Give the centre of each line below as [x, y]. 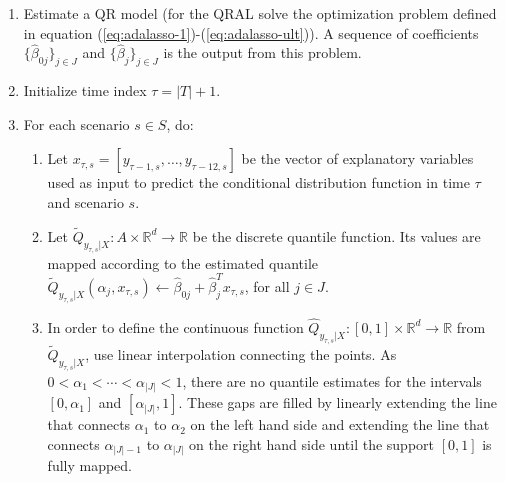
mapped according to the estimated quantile [182, 262]
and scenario [85, 201]
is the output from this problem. [262, 52]
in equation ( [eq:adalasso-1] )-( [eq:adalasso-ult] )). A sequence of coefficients [251, 32]
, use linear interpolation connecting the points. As [241, 353]
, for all [267, 285]
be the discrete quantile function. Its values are [336, 235]
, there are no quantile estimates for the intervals [332, 380]
